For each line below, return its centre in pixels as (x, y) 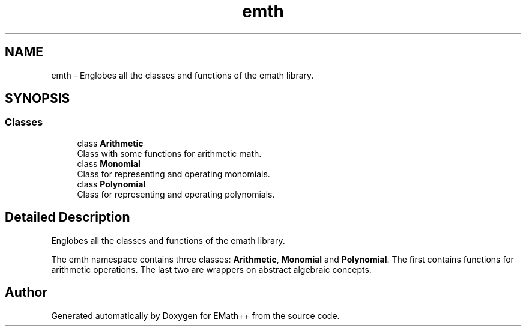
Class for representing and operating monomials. (174, 174)
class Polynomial (111, 184)
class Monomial (109, 163)
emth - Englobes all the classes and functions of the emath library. (183, 75)
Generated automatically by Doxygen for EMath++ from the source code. (195, 315)
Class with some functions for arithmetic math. (169, 153)
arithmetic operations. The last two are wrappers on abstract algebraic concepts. (211, 269)
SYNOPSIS (38, 99)
